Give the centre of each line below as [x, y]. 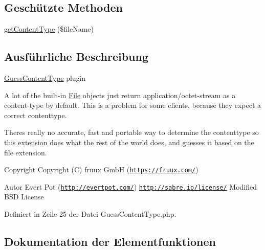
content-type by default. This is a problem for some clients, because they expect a [133, 105]
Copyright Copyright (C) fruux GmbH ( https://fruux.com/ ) [101, 169]
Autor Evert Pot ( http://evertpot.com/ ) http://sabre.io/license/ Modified [131, 186]
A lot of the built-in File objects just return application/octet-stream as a [120, 95]
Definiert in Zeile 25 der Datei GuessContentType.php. [90, 214]
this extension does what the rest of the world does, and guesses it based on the [129, 142]
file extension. [26, 152]
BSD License [24, 197]
